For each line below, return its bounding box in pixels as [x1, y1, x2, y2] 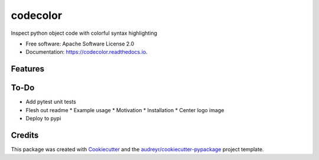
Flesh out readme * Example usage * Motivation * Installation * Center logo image [25, 106, 224, 113]
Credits [11, 130, 39, 140]
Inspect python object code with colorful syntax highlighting [11, 30, 158, 37]
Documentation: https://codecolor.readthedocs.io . [25, 48, 148, 55]
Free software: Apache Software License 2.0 [25, 40, 135, 47]
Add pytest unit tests [25, 98, 76, 106]
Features [11, 64, 44, 74]
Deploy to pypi [25, 115, 61, 122]
